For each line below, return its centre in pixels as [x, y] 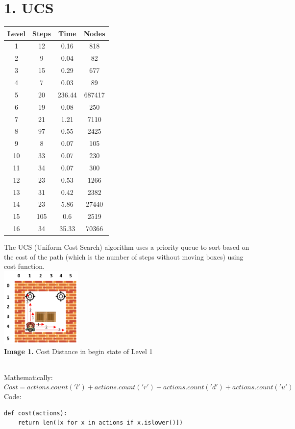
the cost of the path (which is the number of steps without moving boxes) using [124, 256]
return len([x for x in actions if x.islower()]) [100, 423]
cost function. [24, 266]
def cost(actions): [36, 413]
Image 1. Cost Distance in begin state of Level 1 [78, 351]
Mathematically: [28, 377]
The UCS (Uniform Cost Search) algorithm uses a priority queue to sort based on [127, 247]
